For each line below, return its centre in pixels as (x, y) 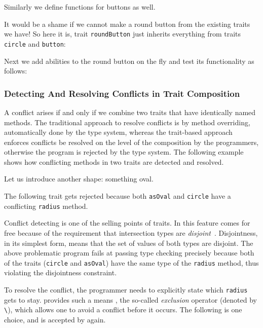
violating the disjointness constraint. (61, 272)
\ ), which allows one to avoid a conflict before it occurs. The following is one (123, 309)
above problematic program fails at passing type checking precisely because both (129, 253)
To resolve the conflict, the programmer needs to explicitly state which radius (126, 289)
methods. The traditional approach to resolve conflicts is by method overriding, (127, 122)
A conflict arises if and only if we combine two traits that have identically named (130, 112)
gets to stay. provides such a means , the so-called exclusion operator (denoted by (131, 299)
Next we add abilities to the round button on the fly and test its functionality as (129, 61)
